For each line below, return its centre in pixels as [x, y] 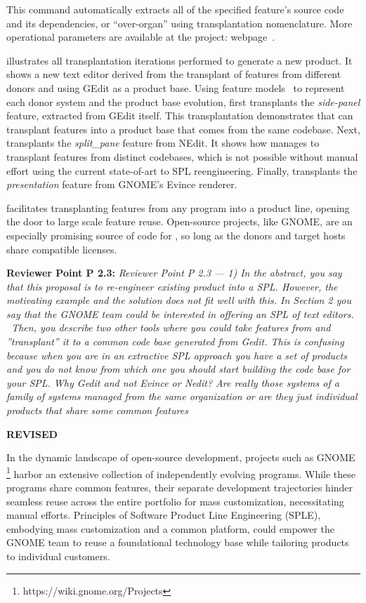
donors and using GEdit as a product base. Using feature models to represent [176, 87]
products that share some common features [97, 410]
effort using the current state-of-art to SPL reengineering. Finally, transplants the [182, 170]
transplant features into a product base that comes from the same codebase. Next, [183, 129]
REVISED [32, 433]
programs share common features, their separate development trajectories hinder [180, 488]
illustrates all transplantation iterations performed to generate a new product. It [179, 60]
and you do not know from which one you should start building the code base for [178, 369]
